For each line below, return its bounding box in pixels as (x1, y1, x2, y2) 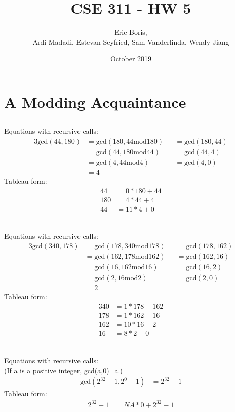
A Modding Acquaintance (4, 91, 186, 112)
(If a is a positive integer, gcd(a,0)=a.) (4, 365, 123, 375)
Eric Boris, (114, 27, 147, 37)
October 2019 (110, 53, 152, 64)
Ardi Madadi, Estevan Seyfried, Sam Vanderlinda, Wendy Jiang (32, 36, 229, 47)
